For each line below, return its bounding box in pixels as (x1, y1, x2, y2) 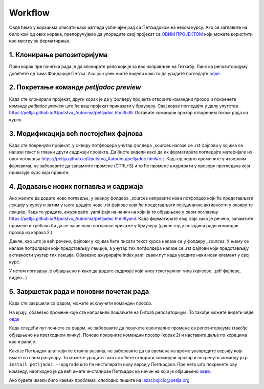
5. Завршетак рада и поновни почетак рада (9, 287, 149, 296)
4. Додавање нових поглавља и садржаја (9, 182, 144, 191)
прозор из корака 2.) (9, 230, 53, 236)
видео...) (9, 275, 27, 281)
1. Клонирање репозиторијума (9, 51, 108, 59)
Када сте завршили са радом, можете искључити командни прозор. (9, 301, 153, 306)
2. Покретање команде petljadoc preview (9, 83, 141, 91)
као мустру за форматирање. (9, 38, 71, 44)
